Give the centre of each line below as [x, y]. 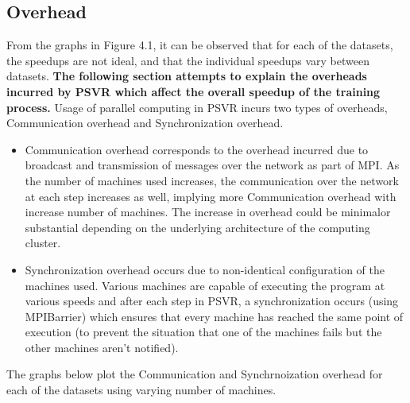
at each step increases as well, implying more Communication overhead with [211, 196]
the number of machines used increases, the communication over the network [212, 180]
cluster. [43, 243]
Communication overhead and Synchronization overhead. [145, 123]
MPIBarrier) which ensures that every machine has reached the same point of [214, 316]
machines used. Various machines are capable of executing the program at [205, 285]
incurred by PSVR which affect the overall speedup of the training [193, 91]
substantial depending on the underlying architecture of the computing [197, 227]
